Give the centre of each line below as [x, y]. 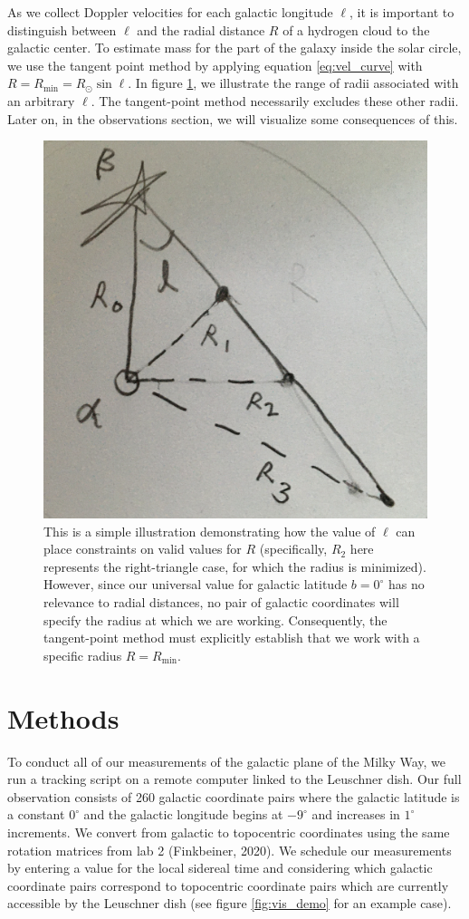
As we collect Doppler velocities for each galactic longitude [170, 12]
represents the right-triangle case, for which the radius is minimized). [235, 566]
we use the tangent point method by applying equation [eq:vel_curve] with [215, 65]
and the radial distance [201, 29]
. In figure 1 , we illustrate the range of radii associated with [293, 83]
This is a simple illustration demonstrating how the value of [210, 531]
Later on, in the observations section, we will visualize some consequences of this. [233, 118]
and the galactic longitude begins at [183, 814]
